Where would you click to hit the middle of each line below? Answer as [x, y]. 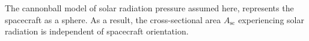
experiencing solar [271, 19]
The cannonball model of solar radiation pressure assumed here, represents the [149, 8]
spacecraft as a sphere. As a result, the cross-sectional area [113, 19]
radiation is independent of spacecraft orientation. [97, 31]
